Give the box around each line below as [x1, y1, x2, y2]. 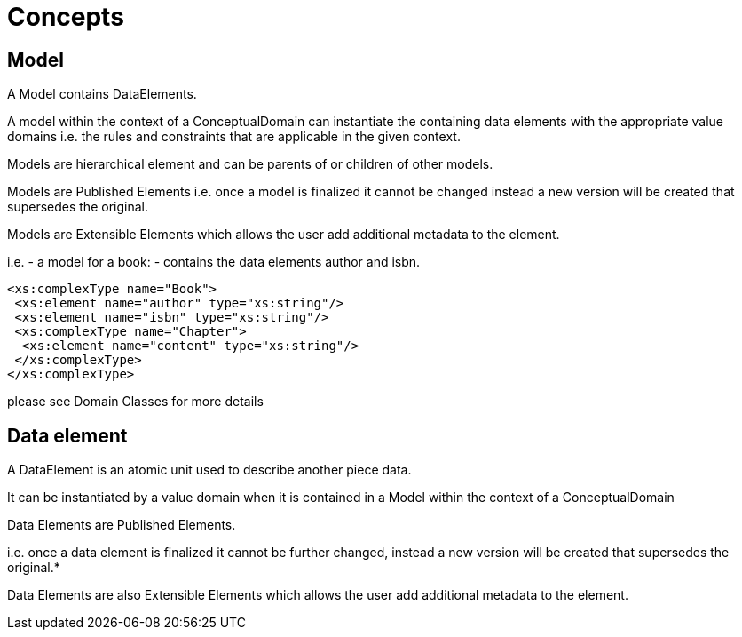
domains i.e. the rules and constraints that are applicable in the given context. [7, 129, 461, 145]
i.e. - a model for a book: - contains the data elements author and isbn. [7, 254, 421, 270]
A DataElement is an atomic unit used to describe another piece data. [7, 462, 412, 478]
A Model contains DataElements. [7, 86, 197, 102]
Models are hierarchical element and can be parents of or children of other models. [7, 156, 493, 172]
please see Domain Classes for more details [7, 394, 264, 410]
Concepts [7, 2, 124, 32]
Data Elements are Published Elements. [7, 517, 236, 533]
